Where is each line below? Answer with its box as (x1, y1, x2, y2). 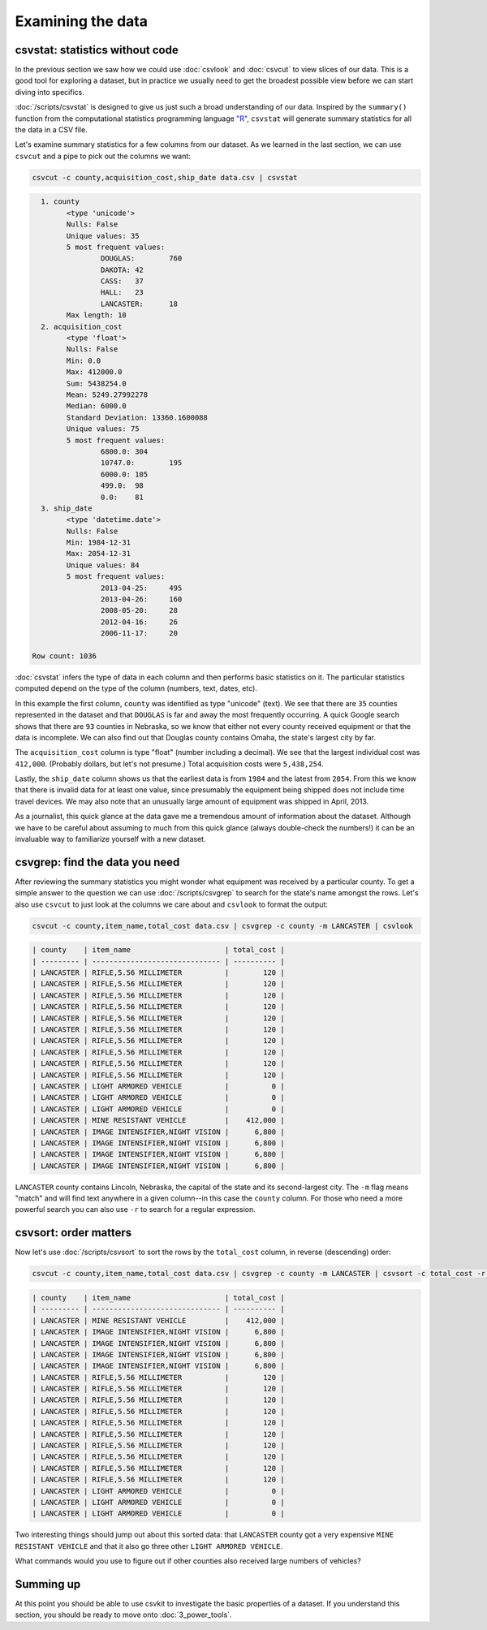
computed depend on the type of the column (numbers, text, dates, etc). (15, 683, 257, 693)
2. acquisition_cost (41, 321, 123, 331)
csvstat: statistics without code (15, 43, 179, 57)
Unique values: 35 (66, 231, 140, 240)
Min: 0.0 (66, 356, 101, 365)
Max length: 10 (66, 311, 127, 320)
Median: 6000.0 (66, 402, 127, 411)
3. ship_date (41, 503, 93, 513)
